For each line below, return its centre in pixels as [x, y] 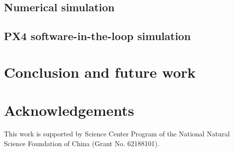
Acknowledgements [69, 110]
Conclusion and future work [100, 72]
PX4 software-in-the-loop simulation [97, 36]
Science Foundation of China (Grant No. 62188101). [82, 143]
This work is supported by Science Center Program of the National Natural [117, 134]
